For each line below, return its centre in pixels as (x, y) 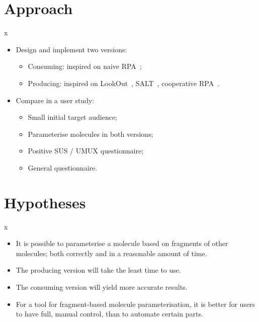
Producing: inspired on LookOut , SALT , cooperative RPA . (124, 83)
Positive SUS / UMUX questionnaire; (86, 151)
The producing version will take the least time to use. (98, 270)
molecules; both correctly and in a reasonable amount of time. (111, 253)
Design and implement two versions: (71, 49)
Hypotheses (45, 202)
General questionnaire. (63, 167)
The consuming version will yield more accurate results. (102, 287)
